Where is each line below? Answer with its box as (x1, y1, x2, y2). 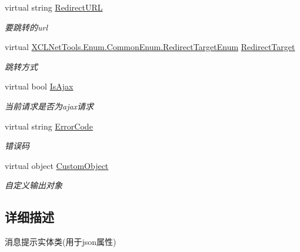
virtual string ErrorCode (5, 120, 93, 132)
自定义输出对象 (5, 179, 62, 191)
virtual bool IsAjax (5, 80, 74, 92)
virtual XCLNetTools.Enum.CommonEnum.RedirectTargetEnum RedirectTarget (5, 41, 295, 53)
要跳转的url (5, 21, 48, 33)
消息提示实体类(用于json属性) (5, 236, 116, 248)
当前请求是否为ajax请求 (5, 100, 94, 112)
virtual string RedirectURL (5, 1, 103, 13)
